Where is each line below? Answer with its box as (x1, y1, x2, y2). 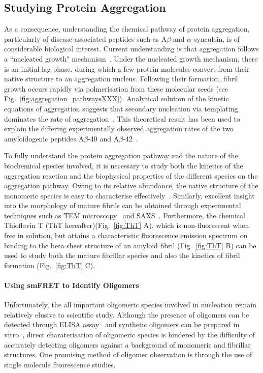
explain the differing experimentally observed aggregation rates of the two (4, 123, 234, 134)
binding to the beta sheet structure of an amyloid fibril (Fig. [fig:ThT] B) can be (4, 240, 256, 250)
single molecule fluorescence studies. (4, 359, 116, 369)
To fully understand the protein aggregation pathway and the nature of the (4, 150, 238, 161)
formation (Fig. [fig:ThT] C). (4, 260, 95, 270)
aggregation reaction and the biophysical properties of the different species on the (4, 170, 258, 181)
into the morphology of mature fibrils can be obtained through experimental (4, 200, 241, 211)
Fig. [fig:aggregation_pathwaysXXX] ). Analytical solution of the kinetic (4, 93, 229, 104)
